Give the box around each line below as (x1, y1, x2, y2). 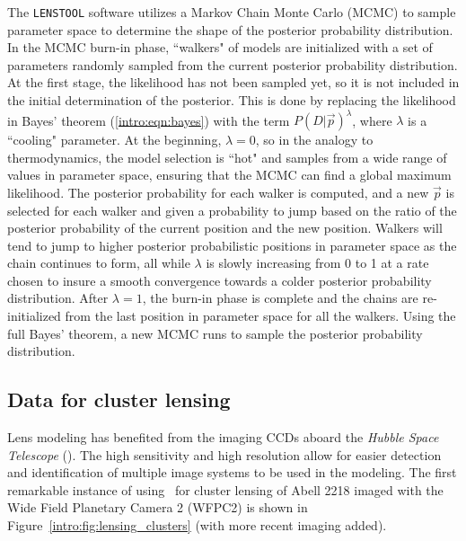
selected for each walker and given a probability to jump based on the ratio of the (7, 200, 457, 219)
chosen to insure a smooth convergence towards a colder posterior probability (7, 270, 432, 289)
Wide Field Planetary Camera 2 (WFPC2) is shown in (7, 498, 308, 517)
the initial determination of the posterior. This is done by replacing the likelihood (7, 91, 456, 110)
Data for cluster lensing (7, 386, 231, 413)
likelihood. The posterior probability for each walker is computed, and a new (7, 182, 429, 201)
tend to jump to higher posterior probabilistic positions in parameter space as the (7, 235, 457, 254)
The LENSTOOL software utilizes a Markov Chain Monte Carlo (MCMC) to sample (7, 3, 456, 21)
